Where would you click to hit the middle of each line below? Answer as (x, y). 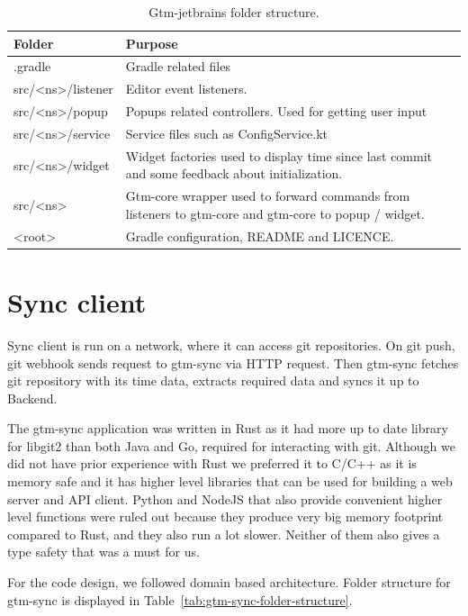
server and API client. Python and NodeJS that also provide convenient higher (225, 498)
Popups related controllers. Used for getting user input (276, 111)
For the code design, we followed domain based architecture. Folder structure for (229, 582)
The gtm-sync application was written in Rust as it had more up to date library (228, 428)
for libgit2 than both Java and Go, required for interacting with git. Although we (231, 445)
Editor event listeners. (186, 89)
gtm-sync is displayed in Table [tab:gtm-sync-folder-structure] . (180, 599)
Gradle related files (178, 66)
